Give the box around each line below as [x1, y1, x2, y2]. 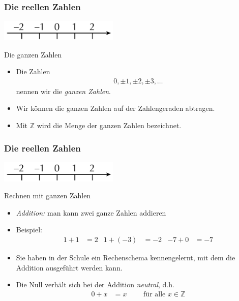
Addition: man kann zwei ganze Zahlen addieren [16, 207, 166, 218]
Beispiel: [16, 224, 43, 235]
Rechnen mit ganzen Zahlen [4, 190, 91, 201]
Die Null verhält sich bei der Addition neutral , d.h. [16, 279, 174, 290]
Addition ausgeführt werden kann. [16, 262, 123, 273]
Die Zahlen [16, 66, 50, 77]
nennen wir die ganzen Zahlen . [16, 85, 111, 96]
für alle [143, 290, 166, 298]
